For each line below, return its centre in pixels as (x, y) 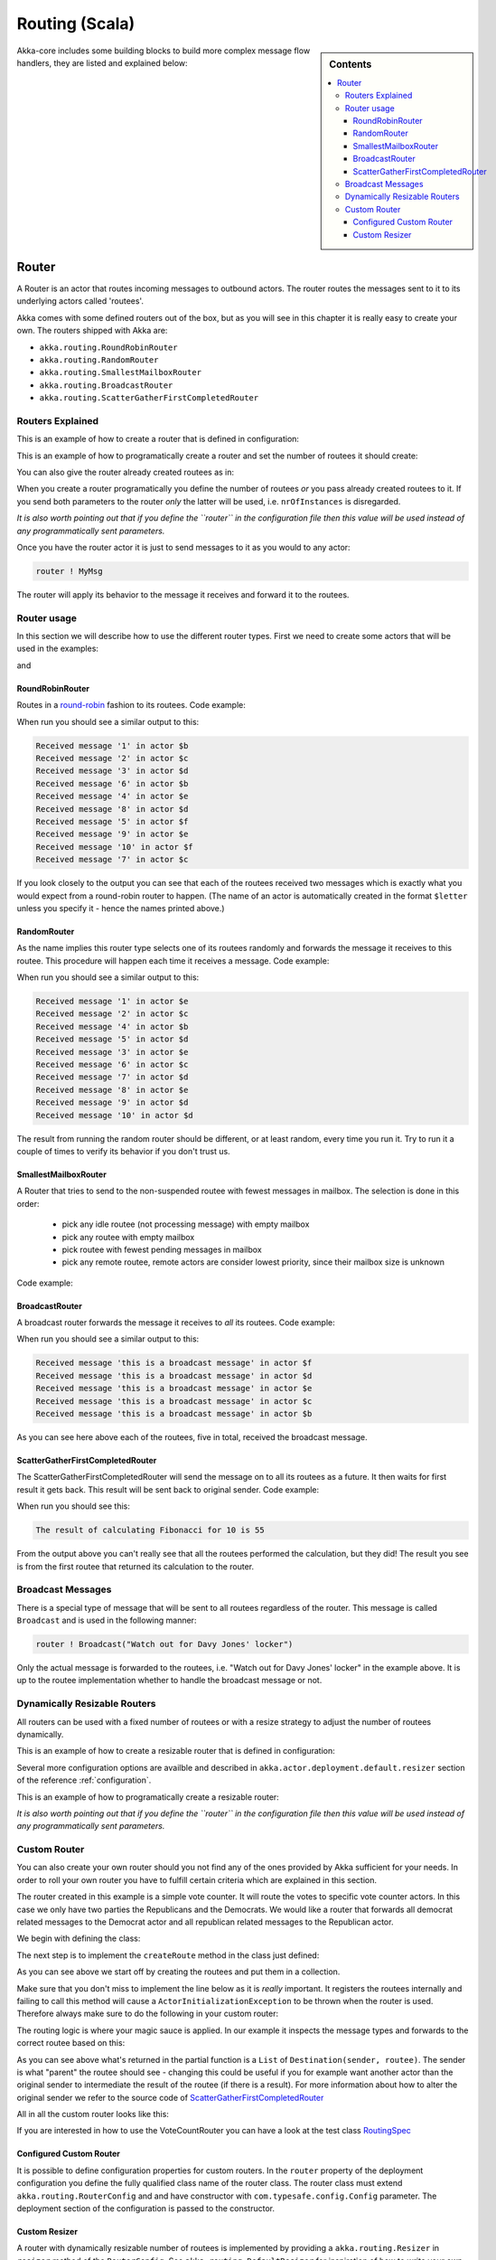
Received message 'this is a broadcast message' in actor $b (174, 1414)
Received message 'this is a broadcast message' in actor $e (174, 1389)
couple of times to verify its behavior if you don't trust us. (123, 1151)
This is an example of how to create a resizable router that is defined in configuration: (176, 1751)
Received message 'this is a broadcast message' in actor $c (174, 1401)
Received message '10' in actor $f (114, 847)
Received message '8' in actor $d (112, 809)
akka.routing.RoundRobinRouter (108, 347)
